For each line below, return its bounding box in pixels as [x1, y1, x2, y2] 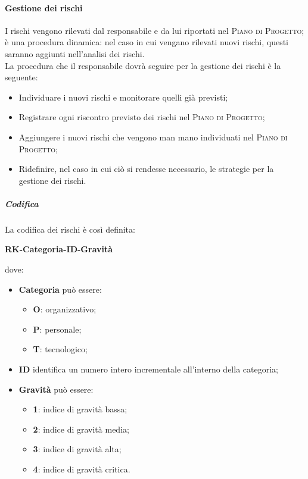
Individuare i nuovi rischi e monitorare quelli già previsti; [18, 90, 228, 103]
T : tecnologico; [33, 343, 88, 355]
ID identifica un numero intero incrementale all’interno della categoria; [18, 363, 278, 375]
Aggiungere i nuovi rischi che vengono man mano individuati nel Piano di [18, 130, 288, 143]
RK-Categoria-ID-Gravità [5, 243, 113, 255]
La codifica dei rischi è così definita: [5, 223, 135, 235]
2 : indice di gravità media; [33, 422, 129, 435]
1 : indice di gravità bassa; [33, 403, 127, 415]
